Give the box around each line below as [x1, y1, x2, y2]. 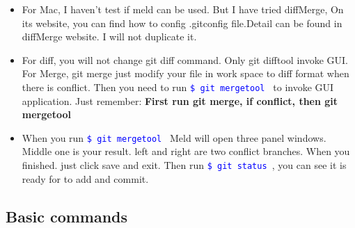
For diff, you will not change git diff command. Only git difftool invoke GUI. [22, 52, 348, 67]
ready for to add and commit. [22, 171, 149, 186]
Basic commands [6, 205, 128, 227]
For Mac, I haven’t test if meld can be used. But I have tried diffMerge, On [22, 2, 344, 16]
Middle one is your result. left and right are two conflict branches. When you [22, 144, 350, 158]
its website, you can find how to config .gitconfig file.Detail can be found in [22, 15, 342, 30]
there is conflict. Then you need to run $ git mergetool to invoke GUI [22, 79, 334, 94]
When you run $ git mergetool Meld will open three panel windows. [22, 130, 326, 145]
